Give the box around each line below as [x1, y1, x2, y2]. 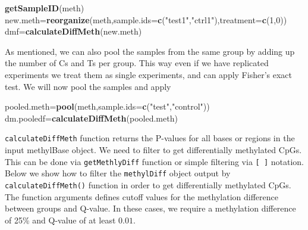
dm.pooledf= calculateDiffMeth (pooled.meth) [5, 111, 178, 124]
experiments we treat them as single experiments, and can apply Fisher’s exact [5, 68, 292, 80]
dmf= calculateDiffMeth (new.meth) [5, 25, 142, 38]
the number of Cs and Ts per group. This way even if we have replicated [5, 57, 269, 69]
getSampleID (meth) [5, 2, 84, 14]
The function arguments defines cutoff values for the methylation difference [5, 190, 278, 203]
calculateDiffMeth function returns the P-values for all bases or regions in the [5, 132, 295, 144]
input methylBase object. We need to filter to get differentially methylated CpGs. [5, 144, 302, 156]
